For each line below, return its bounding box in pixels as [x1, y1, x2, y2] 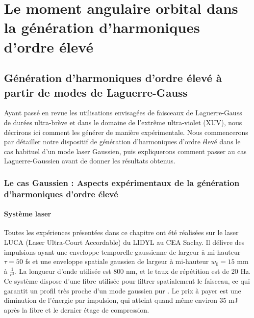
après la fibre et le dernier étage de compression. [4, 304, 149, 315]
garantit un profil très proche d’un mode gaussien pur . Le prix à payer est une [4, 285, 241, 295]
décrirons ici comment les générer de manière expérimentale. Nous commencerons [4, 127, 248, 137]
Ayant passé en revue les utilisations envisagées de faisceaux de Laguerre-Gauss [4, 107, 242, 118]
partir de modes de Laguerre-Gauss [4, 84, 188, 100]
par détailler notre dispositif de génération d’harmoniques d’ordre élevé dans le [4, 136, 241, 147]
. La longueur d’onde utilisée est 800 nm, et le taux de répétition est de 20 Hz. [15, 265, 251, 276]
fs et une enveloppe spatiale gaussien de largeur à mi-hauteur [25, 256, 209, 266]
